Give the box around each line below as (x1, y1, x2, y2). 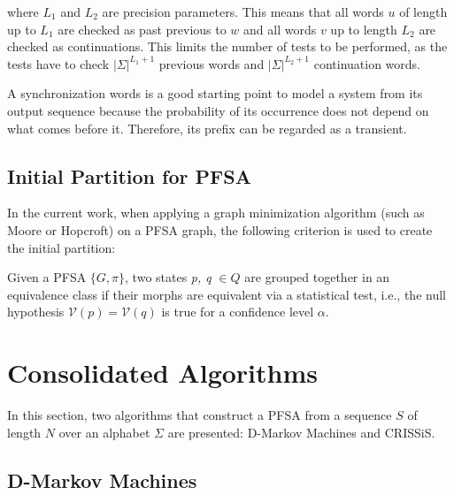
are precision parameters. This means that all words (102, 3, 384, 20)
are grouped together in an (244, 268, 390, 286)
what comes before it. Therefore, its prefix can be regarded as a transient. (7, 118, 407, 137)
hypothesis (7, 302, 65, 321)
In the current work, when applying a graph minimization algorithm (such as (7, 203, 425, 222)
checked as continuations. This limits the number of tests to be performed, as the (7, 37, 448, 56)
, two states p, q (125, 268, 212, 286)
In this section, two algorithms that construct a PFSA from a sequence (7, 406, 392, 424)
